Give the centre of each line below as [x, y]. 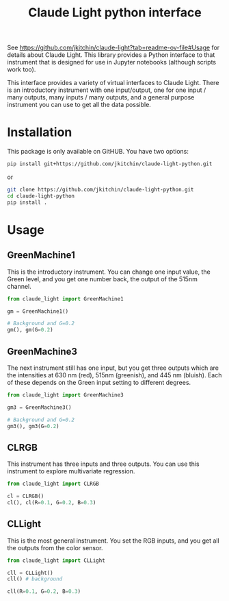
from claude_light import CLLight [56, 561]
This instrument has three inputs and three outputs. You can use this [103, 464]
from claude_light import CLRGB [53, 484]
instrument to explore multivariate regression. [71, 471]
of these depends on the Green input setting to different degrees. [99, 382]
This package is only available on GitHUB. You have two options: [98, 152]
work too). [22, 69]
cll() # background [35, 579]
